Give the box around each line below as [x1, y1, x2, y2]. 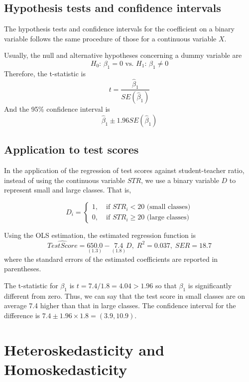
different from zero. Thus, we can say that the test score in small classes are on [4, 290, 246, 301]
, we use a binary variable [141, 175, 219, 185]
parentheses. [4, 263, 41, 274]
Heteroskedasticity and [4, 339, 164, 360]
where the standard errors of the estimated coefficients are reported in [4, 253, 218, 264]
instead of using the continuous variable [4, 175, 125, 185]
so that [155, 280, 177, 291]
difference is [4, 310, 40, 321]
